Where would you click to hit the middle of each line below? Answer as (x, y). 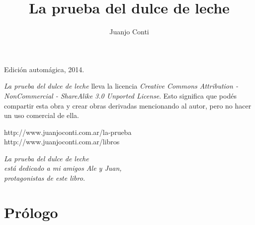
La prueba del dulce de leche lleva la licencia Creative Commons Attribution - (121, 86)
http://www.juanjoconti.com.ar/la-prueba (68, 132)
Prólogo (31, 212)
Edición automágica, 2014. (44, 69)
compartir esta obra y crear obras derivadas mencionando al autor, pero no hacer (128, 105)
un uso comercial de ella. (42, 115)
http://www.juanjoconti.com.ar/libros (62, 142)
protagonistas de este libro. (45, 178)
